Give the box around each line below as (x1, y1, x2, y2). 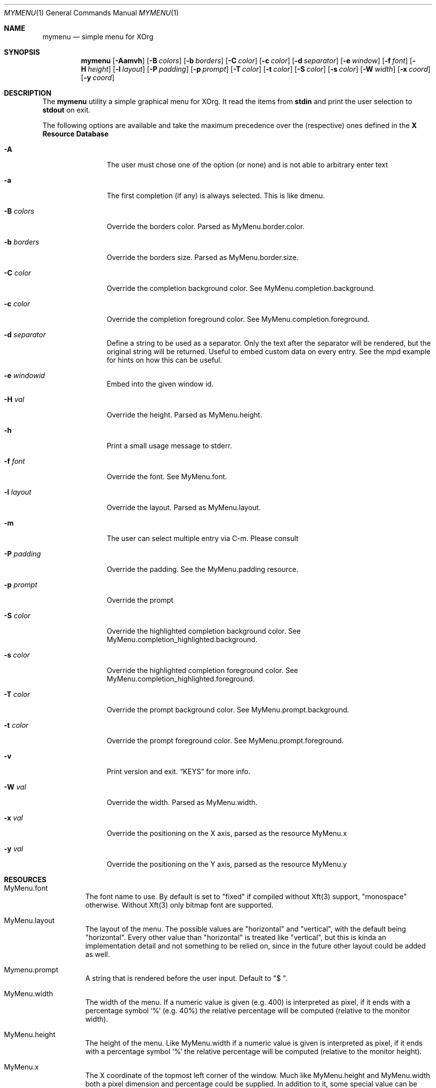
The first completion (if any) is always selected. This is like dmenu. (107, 191, 325, 200)
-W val (4, 783, 26, 791)
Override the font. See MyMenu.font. (107, 472, 227, 481)
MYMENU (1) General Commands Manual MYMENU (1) (4, 8, 179, 17)
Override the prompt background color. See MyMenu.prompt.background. (107, 705, 349, 714)
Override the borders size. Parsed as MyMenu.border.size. (107, 253, 299, 262)
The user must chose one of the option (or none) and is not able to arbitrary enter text (107, 160, 388, 169)
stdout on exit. (42, 106, 91, 114)
